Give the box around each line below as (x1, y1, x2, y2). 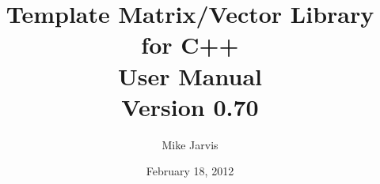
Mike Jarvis (161, 136, 218, 152)
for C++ (141, 28, 239, 61)
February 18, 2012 (146, 163, 234, 179)
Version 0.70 (121, 90, 259, 122)
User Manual (118, 59, 262, 92)
